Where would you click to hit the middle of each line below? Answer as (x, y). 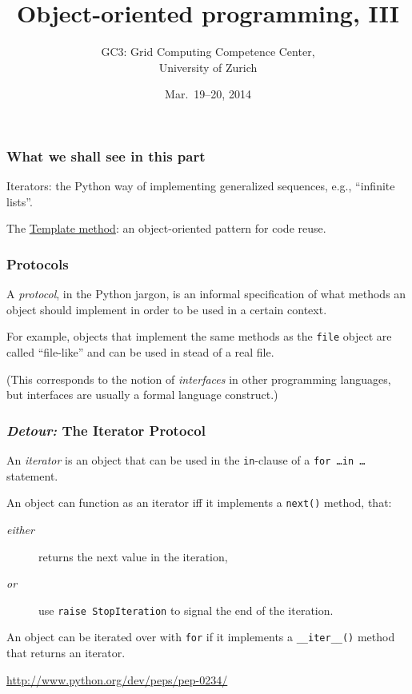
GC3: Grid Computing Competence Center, (208, 52)
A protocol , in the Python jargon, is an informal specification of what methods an (206, 294)
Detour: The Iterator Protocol (106, 430)
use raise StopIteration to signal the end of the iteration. (186, 610)
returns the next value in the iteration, (133, 556)
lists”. (20, 201)
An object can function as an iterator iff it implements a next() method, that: (199, 503)
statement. (32, 475)
